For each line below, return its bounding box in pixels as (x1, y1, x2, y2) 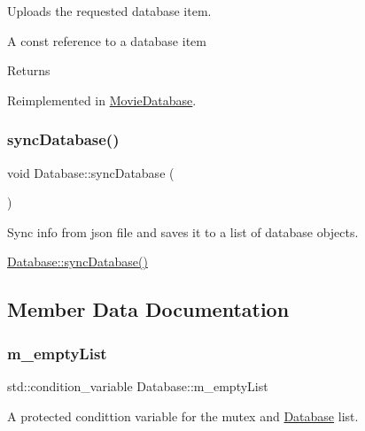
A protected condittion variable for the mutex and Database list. (7, 406, 359, 425)
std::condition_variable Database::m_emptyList (7, 376, 268, 395)
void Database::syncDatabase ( (7, 163, 175, 181)
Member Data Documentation (7, 296, 290, 323)
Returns (7, 61, 50, 80)
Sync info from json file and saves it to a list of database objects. (7, 222, 359, 241)
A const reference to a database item (7, 31, 206, 50)
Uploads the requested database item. (7, 2, 212, 19)
